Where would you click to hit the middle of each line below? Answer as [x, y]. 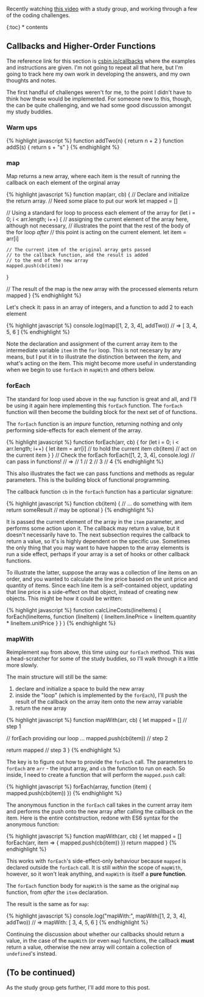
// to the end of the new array [47, 261]
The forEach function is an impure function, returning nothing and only [94, 424]
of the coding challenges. [38, 15]
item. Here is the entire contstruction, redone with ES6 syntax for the [92, 818]
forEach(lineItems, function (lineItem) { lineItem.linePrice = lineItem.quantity [101, 616]
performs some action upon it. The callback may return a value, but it [93, 528]
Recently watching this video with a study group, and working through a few [102, 9]
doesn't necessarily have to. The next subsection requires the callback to [98, 534]
